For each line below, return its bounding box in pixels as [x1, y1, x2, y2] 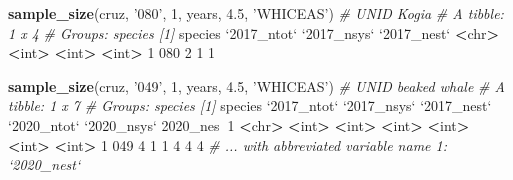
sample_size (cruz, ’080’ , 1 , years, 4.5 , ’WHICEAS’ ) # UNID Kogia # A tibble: [8, 3, 504, 23]
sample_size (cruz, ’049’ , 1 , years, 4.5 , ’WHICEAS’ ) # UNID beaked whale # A [8, 75, 505, 96]
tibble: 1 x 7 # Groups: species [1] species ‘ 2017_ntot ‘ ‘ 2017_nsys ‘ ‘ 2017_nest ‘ [8, 95, 492, 116]
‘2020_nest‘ [8, 154, 81, 175]
